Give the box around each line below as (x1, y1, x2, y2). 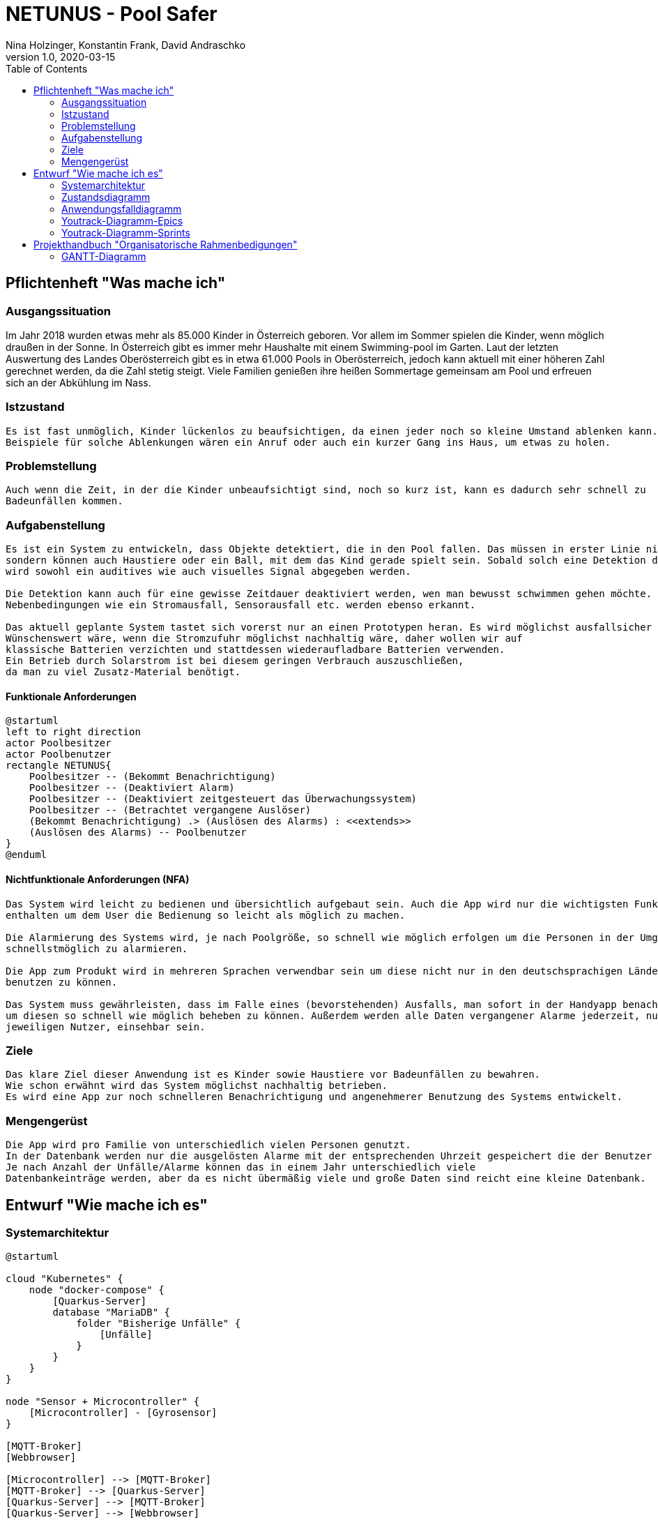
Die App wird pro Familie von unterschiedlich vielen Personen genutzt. (6, 1139, 411, 1151)
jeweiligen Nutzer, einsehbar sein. (6, 1021, 206, 1032)
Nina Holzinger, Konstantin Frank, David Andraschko (6, 38, 246, 51)
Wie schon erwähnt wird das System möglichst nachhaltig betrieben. (6, 1080, 388, 1092)
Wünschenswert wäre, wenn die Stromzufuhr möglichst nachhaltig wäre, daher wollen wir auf (6, 633, 523, 645)
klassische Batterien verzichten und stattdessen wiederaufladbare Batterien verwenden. (6, 644, 505, 656)
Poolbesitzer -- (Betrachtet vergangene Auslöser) (29, 804, 312, 816)
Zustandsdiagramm (61, 190, 151, 203)
